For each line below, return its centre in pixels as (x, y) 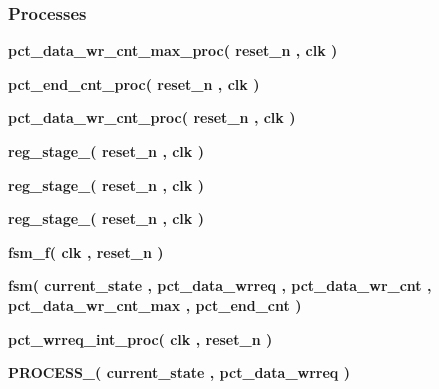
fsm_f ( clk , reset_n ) (86, 251)
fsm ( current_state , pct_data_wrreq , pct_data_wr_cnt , (220, 285)
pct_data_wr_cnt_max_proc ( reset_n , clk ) (173, 50)
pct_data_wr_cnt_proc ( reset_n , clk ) (152, 117)
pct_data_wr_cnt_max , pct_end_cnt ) (155, 304)
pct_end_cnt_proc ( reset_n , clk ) (134, 83)
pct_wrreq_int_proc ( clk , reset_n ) (140, 338)
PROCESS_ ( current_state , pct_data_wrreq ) (179, 372)
